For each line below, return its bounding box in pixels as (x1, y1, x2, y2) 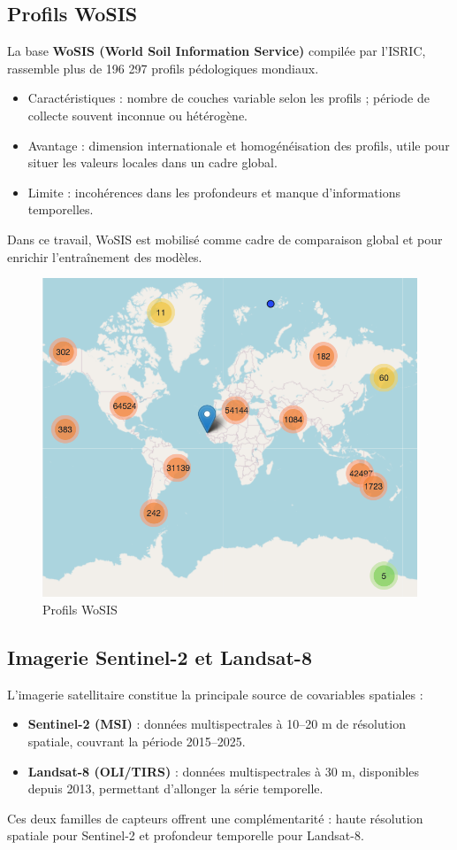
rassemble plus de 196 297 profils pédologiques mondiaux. (7, 58, 319, 77)
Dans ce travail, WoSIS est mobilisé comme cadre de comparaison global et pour (7, 229, 443, 248)
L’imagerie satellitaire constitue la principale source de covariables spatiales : (7, 684, 423, 703)
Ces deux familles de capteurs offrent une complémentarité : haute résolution (7, 808, 423, 827)
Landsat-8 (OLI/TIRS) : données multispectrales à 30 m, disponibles (27, 761, 420, 780)
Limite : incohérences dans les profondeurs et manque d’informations (27, 182, 400, 201)
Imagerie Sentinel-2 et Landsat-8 (7, 644, 312, 671)
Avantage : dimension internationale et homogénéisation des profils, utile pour (27, 135, 450, 154)
